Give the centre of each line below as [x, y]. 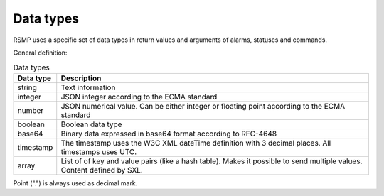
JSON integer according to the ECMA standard [139, 97]
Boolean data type [91, 124]
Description [81, 78]
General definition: [40, 53]
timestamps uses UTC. [99, 151]
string [27, 87]
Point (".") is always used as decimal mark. [75, 183]
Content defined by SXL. [102, 170]
